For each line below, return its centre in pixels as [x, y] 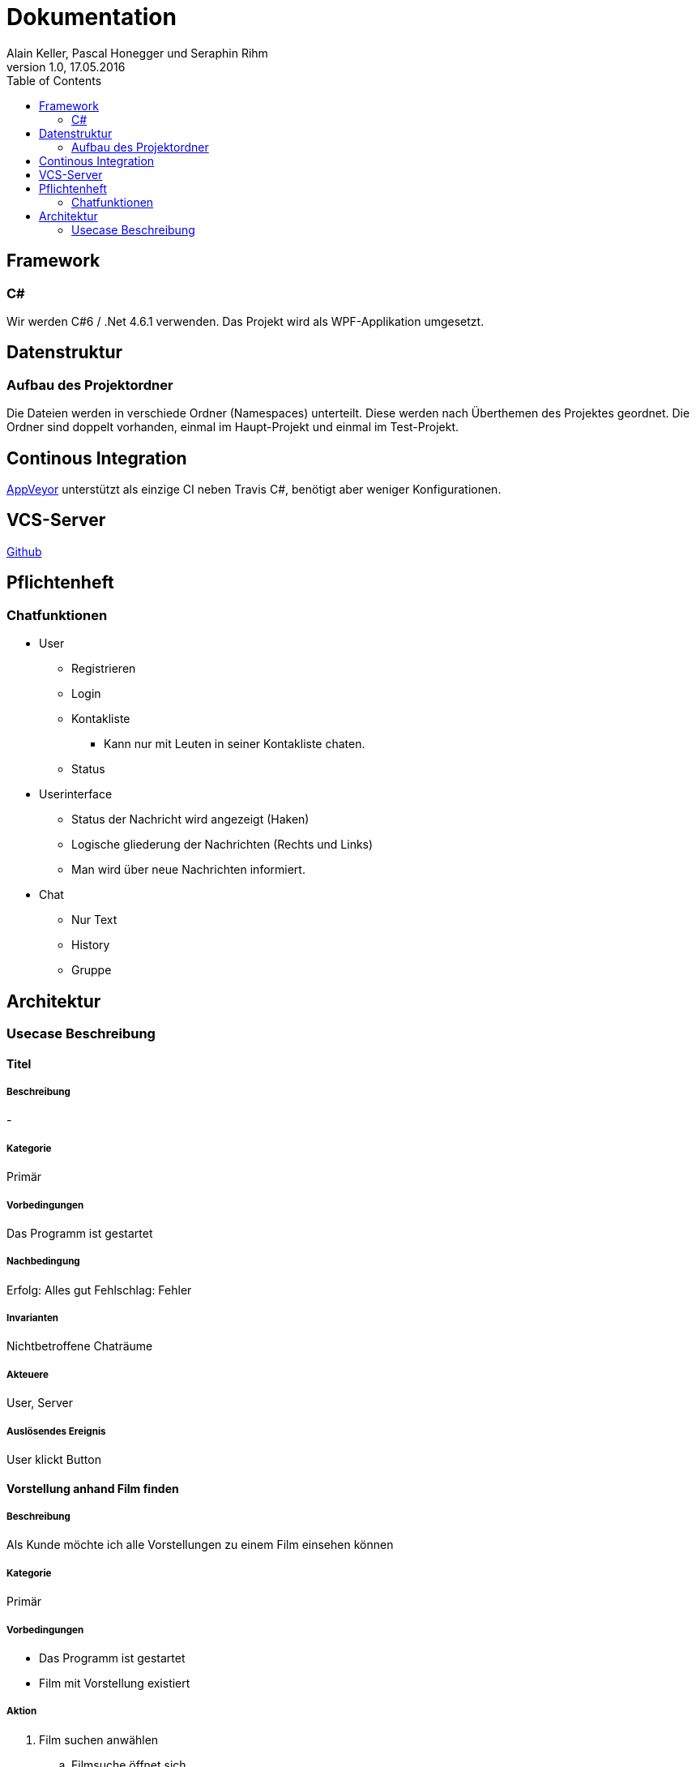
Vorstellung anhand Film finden [93, 1488]
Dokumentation [92, 17]
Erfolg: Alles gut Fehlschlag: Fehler [99, 1290]
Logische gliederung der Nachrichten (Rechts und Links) [222, 845]
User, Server [40, 1403]
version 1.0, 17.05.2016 [66, 66]
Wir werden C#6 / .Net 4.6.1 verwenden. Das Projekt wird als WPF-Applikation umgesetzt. [246, 321]
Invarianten [33, 1318]
